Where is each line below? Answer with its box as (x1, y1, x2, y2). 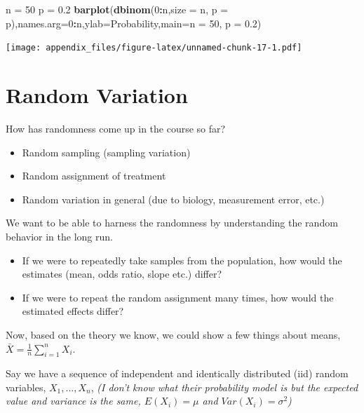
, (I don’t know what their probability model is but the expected (90, 379, 358, 394)
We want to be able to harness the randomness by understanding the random (6, 215, 338, 230)
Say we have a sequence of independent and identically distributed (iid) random (6, 366, 349, 381)
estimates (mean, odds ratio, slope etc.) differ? (22, 266, 222, 281)
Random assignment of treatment (22, 168, 166, 183)
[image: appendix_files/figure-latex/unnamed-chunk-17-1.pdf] (6, 43, 302, 53)
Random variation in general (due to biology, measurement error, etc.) (22, 191, 325, 206)
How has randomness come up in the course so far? (6, 121, 226, 135)
